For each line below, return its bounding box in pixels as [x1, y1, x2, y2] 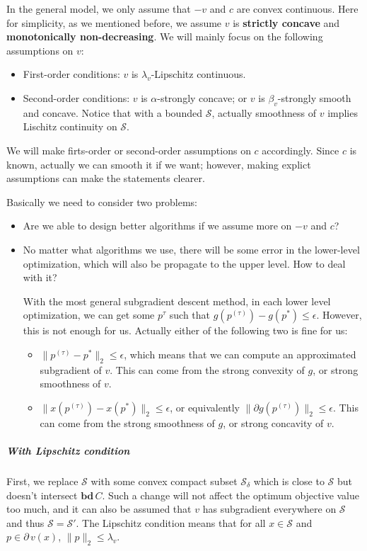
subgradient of [40, 362, 102, 377]
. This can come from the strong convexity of [110, 362, 305, 377]
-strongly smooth [277, 90, 351, 105]
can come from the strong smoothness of [40, 415, 215, 430]
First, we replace [6, 474, 78, 489]
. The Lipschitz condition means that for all [76, 515, 266, 530]
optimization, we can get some [23, 307, 155, 322]
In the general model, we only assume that [6, 1, 191, 16]
